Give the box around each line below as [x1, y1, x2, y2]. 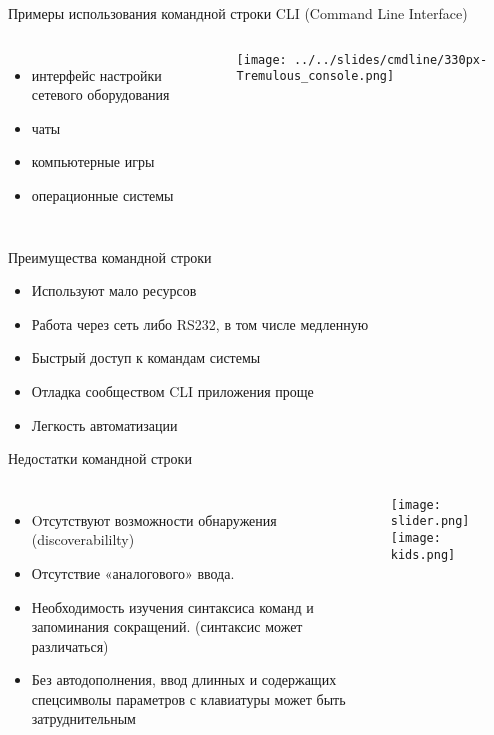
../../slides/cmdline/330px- [293, 52, 488, 67]
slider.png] [390, 514, 470, 529]
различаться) [31, 635, 109, 656]
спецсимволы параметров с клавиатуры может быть [31, 688, 346, 709]
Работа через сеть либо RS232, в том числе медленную [31, 313, 369, 334]
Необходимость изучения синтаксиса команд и [31, 596, 314, 617]
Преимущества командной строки [8, 246, 212, 267]
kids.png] [390, 547, 456, 562]
